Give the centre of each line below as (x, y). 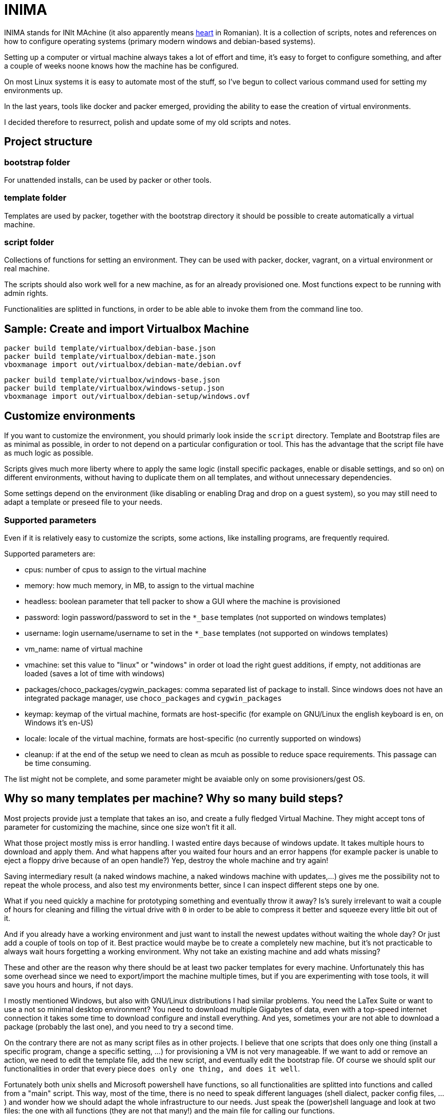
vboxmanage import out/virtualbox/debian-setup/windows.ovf (127, 396)
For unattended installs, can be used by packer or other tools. (108, 180)
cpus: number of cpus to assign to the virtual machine (116, 569)
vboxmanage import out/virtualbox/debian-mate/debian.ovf (123, 365)
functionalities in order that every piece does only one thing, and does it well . (152, 1068)
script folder (29, 242)
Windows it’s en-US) (59, 722)
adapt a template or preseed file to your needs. (83, 502)
